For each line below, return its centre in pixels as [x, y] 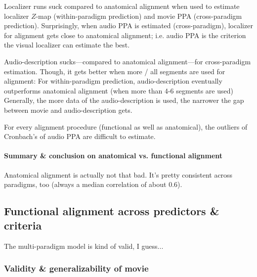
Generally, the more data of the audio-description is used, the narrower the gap [124, 100]
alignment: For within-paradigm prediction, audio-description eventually [113, 81]
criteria [23, 225]
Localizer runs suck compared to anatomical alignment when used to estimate [122, 6]
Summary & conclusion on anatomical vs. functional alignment [113, 156]
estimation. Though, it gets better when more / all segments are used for [115, 71]
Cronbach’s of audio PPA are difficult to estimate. [80, 136]
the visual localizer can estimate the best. [67, 45]
